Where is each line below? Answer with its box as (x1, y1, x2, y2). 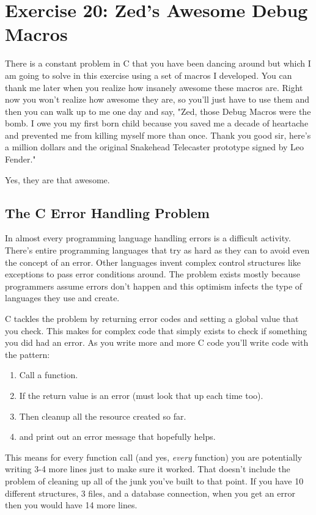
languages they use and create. (5, 291, 120, 304)
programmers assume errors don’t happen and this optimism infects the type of (5, 279, 303, 292)
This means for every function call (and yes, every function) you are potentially (5, 450, 303, 463)
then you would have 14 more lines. (5, 499, 138, 511)
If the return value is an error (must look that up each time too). (19, 389, 263, 401)
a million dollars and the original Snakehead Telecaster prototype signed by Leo (5, 141, 304, 153)
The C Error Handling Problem (5, 203, 210, 222)
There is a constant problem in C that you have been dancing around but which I (5, 57, 311, 70)
